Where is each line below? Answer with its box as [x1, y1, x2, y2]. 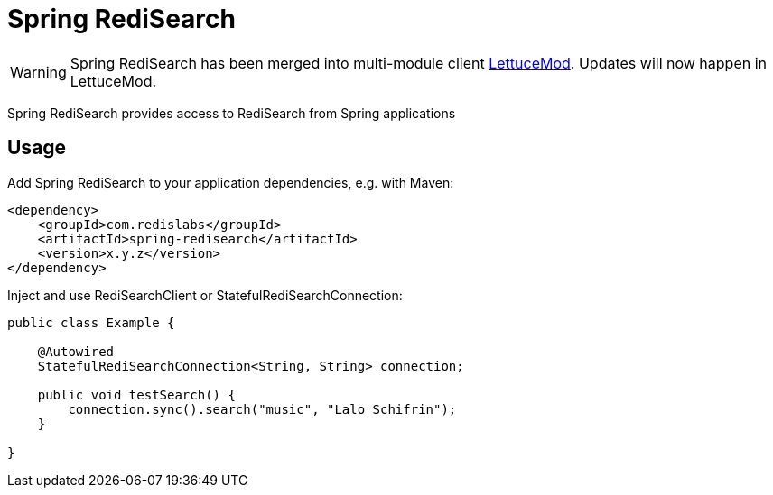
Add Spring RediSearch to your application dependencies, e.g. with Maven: [7, 174, 454, 190]
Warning [10, 62, 67, 81]
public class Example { [7, 315, 175, 330]
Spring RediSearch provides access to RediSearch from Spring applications [7, 105, 456, 121]
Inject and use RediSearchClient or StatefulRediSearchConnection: [7, 287, 403, 303]
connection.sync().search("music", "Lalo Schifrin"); [68, 401, 457, 417]
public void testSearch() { [37, 387, 236, 402]
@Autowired [37, 344, 115, 359]
